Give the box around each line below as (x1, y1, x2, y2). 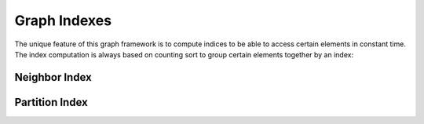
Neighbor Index (14, 71, 92, 84)
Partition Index (14, 95, 88, 109)
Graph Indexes (14, 12, 112, 29)
